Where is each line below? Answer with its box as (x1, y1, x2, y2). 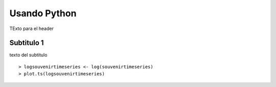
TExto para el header (9, 25, 54, 32)
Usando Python (9, 8, 77, 19)
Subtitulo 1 (9, 39, 44, 47)
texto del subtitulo (9, 52, 48, 58)
